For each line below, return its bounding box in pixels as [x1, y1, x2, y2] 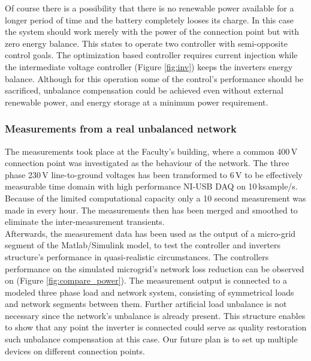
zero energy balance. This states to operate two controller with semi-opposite [5, 37, 288, 49]
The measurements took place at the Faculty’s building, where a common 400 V [5, 145, 298, 157]
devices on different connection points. [5, 344, 145, 357]
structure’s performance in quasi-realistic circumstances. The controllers [5, 250, 269, 263]
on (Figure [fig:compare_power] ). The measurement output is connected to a [5, 274, 288, 287]
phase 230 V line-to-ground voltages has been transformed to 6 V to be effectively [5, 168, 303, 180]
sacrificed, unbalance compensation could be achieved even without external [5, 84, 283, 97]
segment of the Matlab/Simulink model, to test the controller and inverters [5, 239, 281, 251]
